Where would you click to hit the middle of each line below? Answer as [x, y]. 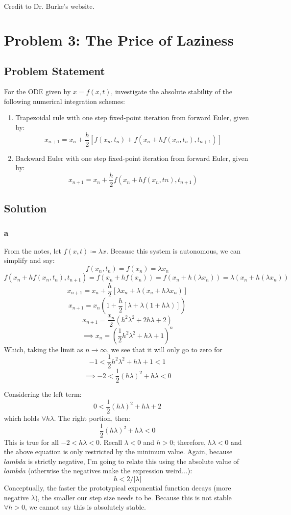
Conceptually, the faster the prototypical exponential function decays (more [118, 488]
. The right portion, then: [92, 418]
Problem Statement [55, 71]
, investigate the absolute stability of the [171, 91]
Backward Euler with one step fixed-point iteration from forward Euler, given [132, 158]
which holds [22, 418]
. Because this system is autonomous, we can [173, 250]
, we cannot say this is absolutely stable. [85, 507]
